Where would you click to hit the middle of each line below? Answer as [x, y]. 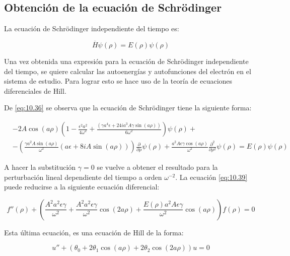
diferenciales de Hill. [35, 90]
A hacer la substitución [40, 167]
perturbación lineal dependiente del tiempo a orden [83, 177]
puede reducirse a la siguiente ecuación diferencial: [82, 187]
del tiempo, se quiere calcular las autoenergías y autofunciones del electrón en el [128, 71]
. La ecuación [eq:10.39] [211, 177]
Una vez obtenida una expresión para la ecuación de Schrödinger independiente [126, 61]
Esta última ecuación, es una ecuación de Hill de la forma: [94, 232]
